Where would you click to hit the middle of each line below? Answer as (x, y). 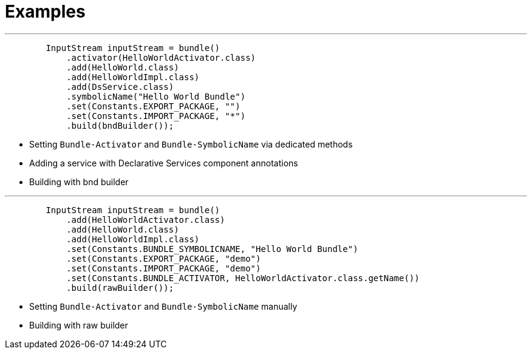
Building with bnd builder (79, 182)
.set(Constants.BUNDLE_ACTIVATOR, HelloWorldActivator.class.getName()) (243, 278)
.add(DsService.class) (120, 87)
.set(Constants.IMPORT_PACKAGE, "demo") (164, 268)
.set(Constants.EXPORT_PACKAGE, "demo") (164, 258)
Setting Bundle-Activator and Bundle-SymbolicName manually (163, 306)
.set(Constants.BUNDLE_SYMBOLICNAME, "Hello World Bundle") (212, 249)
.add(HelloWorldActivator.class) (146, 220)
